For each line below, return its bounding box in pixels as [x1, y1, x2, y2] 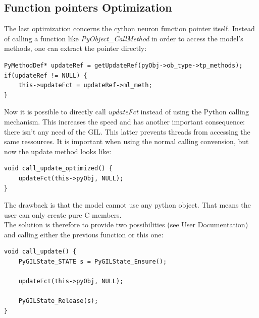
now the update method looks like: [4, 146, 112, 156]
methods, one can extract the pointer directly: [4, 43, 147, 53]
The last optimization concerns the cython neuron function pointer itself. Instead [4, 23, 255, 34]
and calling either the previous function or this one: [4, 229, 164, 239]
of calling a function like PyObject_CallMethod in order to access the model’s [4, 33, 243, 43]
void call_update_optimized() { [4, 165, 113, 172]
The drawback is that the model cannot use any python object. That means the [4, 200, 251, 210]
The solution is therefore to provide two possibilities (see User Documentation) [4, 219, 248, 230]
